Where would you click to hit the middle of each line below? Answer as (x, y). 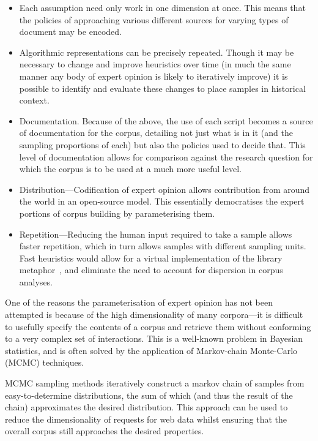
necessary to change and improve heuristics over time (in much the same (155, 64)
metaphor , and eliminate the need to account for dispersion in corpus (151, 270)
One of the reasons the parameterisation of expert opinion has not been (139, 302)
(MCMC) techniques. (45, 362)
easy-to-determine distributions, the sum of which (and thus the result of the (149, 395)
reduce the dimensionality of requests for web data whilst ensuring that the (146, 419)
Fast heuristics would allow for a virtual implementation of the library (151, 258)
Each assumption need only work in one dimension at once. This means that (162, 7)
